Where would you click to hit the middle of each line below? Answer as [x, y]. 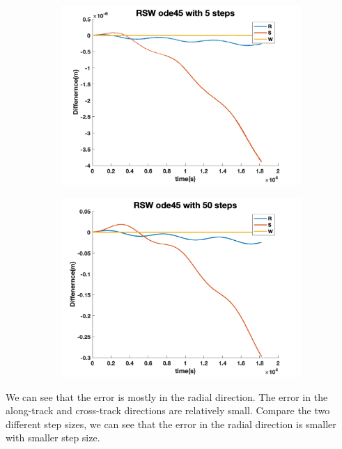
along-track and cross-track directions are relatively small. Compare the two [168, 410]
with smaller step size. [53, 438]
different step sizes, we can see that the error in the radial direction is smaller [171, 424]
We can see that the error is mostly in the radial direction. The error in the [167, 396]
